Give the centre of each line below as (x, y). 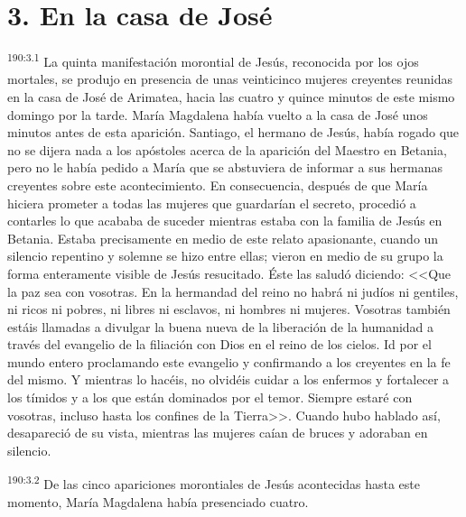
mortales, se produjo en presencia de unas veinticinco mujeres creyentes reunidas (230, 79)
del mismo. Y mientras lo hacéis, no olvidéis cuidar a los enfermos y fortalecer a (228, 379)
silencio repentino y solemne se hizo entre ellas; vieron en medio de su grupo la (225, 256)
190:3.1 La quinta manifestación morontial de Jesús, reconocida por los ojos (213, 60)
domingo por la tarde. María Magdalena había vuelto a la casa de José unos (218, 114)
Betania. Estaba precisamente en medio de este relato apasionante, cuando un (223, 238)
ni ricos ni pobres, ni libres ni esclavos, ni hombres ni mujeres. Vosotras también (229, 309)
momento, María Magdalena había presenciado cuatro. (158, 501)
